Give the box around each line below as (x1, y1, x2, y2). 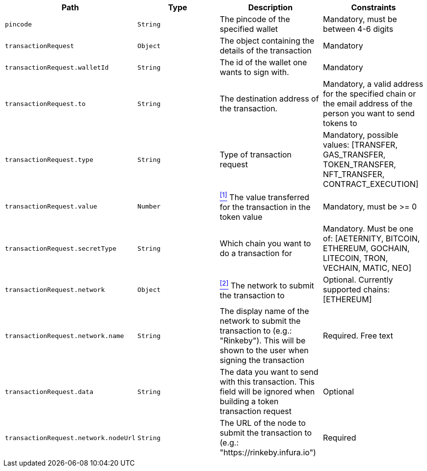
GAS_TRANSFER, (323, 150, 386, 159)
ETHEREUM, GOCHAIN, (323, 243, 410, 254)
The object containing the (219, 36, 315, 46)
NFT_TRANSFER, (323, 169, 385, 179)
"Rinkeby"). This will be (219, 336, 306, 346)
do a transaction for (219, 248, 293, 259)
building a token (219, 396, 279, 407)
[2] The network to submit (219, 279, 314, 290)
